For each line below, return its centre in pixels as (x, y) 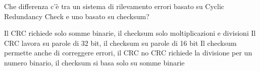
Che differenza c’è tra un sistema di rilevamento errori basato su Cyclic (114, 6)
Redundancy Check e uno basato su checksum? (77, 16)
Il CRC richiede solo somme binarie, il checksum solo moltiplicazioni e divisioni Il (130, 33)
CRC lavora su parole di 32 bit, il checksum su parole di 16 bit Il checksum (120, 43)
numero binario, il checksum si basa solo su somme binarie (94, 62)
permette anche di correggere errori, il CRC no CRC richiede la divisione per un (128, 53)
